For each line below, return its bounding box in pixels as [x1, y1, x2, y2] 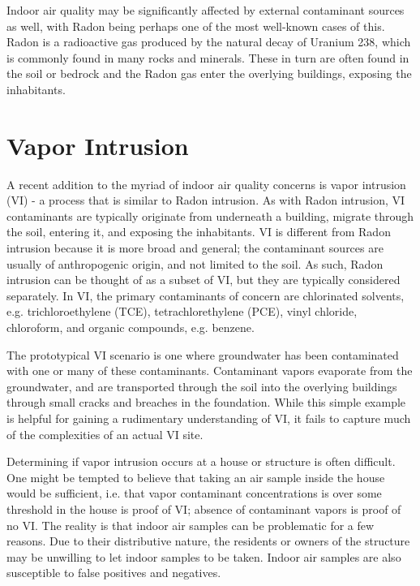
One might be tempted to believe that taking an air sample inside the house [6, 468, 385, 485]
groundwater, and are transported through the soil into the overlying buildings [6, 377, 397, 394]
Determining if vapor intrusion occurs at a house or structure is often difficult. [6, 453, 396, 470]
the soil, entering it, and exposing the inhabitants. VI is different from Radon [6, 223, 391, 240]
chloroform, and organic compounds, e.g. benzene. [6, 319, 255, 336]
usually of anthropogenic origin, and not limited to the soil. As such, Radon [6, 255, 384, 272]
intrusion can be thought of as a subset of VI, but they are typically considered [6, 271, 401, 288]
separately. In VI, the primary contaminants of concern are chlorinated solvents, [6, 287, 405, 304]
